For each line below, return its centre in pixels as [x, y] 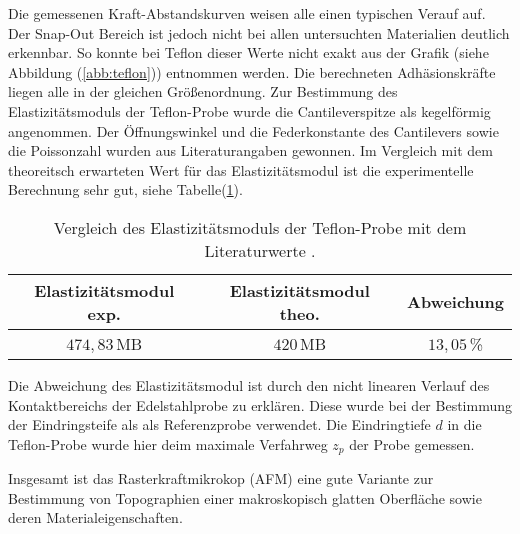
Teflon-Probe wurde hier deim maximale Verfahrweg [168, 443]
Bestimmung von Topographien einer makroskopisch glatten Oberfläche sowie [245, 497]
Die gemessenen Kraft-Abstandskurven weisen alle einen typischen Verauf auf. [247, 13]
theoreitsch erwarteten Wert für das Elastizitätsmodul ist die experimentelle [241, 169]
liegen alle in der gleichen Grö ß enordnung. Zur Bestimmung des [203, 91]
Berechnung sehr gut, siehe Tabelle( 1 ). [125, 189]
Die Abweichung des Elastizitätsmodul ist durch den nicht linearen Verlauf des [249, 384]
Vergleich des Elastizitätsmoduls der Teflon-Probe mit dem [260, 227]
